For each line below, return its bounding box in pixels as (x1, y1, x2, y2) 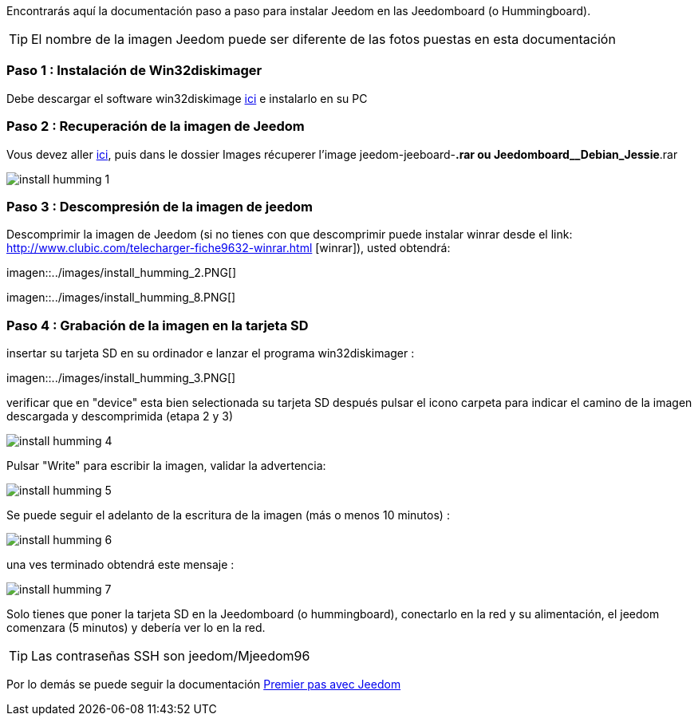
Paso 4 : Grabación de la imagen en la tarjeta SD (6, 317, 309, 333)
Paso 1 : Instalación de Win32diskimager (6, 62, 262, 79)
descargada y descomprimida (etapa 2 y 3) (6, 409, 234, 423)
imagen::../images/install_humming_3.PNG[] (6, 371, 236, 385)
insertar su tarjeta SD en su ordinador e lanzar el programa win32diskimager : (6, 346, 415, 360)
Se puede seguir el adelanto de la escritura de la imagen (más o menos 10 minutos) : (6, 508, 450, 522)
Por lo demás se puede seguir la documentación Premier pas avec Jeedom (6, 677, 401, 691)
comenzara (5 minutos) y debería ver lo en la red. (6, 621, 266, 634)
